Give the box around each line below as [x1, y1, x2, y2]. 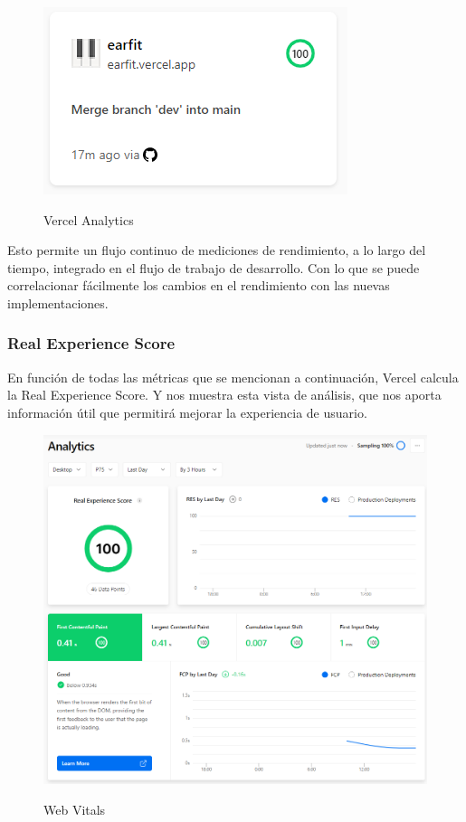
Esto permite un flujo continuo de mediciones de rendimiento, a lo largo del [7, 241, 426, 260]
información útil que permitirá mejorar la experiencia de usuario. [7, 402, 367, 421]
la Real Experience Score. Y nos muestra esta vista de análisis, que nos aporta [7, 385, 442, 404]
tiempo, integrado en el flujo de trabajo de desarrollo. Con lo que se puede [7, 258, 420, 277]
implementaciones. [7, 293, 109, 312]
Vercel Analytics [43, 210, 134, 229]
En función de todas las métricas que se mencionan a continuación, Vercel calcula [7, 367, 459, 386]
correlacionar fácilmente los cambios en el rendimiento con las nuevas [7, 276, 390, 295]
